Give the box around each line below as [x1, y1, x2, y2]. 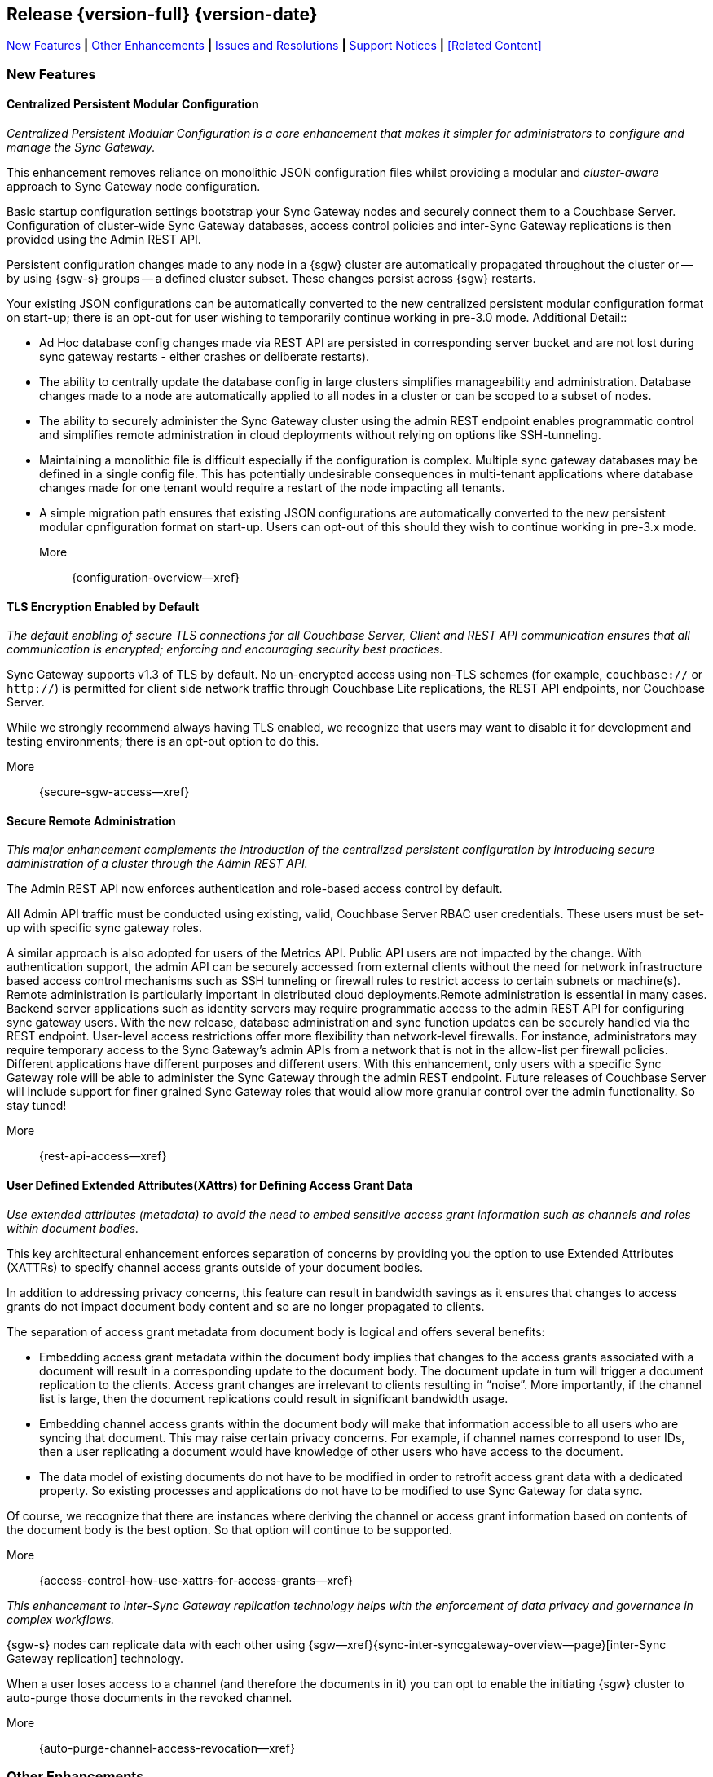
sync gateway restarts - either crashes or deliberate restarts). [39, 350, 370, 364]
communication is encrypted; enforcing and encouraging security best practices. [7, 642, 443, 657]
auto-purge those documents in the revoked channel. [7, 1690, 293, 1704]
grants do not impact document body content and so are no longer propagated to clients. [7, 1299, 485, 1313]
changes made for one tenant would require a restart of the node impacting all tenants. [39, 481, 505, 495]
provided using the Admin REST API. [7, 232, 201, 247]
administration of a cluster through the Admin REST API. [7, 856, 308, 871]
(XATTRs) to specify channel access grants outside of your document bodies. [7, 1260, 424, 1274]
